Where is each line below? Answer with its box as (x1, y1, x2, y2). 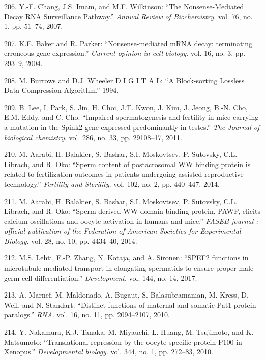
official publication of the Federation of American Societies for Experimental (4, 225, 241, 236)
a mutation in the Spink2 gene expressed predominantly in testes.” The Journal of (4, 121, 260, 132)
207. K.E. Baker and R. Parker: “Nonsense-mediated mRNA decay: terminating (4, 38, 253, 48)
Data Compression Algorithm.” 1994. (4, 85, 119, 95)
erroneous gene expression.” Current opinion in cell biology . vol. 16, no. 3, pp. (4, 48, 246, 58)
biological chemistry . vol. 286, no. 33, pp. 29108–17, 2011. (4, 132, 183, 142)
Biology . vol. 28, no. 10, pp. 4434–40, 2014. (4, 235, 137, 246)
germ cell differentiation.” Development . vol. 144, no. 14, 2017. (4, 272, 197, 283)
